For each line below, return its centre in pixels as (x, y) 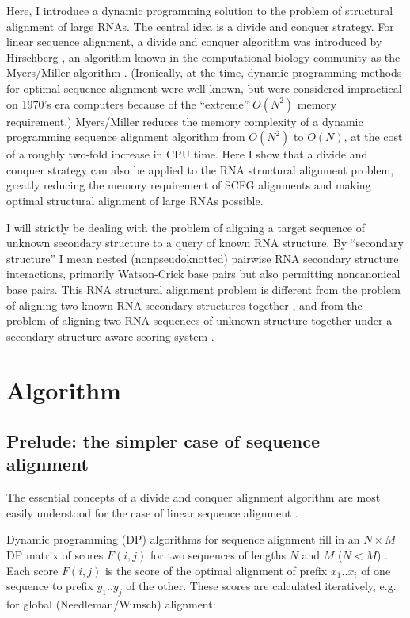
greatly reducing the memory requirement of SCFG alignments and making (189, 185)
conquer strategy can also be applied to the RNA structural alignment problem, (200, 169)
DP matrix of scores (55, 555)
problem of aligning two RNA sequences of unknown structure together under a (199, 320)
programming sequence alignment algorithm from (126, 137)
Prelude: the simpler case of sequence (163, 441)
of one (376, 570)
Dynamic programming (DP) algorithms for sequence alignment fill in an (183, 539)
